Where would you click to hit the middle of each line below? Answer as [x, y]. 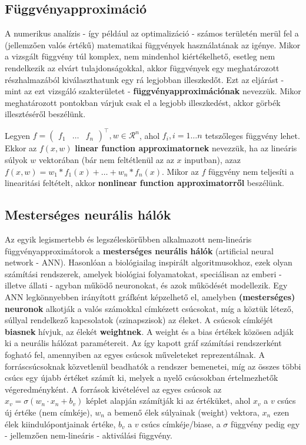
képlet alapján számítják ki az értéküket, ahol [168, 401]
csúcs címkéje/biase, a [181, 424]
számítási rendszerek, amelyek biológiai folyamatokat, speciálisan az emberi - [143, 273]
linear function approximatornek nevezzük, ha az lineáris [186, 148]
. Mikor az [180, 171]
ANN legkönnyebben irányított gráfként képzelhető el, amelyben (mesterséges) [150, 297]
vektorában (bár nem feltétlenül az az [106, 160]
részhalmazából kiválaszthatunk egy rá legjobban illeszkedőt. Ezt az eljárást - [144, 79]
